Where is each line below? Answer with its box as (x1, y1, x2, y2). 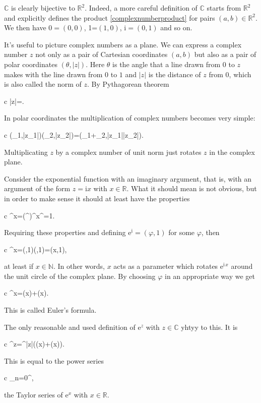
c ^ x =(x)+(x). (4, 287, 49, 298)
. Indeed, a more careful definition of (85, 3, 198, 13)
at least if (4, 261, 34, 271)
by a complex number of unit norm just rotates (55, 146, 202, 157)
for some (168, 227, 195, 238)
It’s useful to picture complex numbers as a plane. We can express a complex (4, 39, 242, 49)
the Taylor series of (4, 389, 63, 400)
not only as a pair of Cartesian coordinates (35, 49, 168, 60)
